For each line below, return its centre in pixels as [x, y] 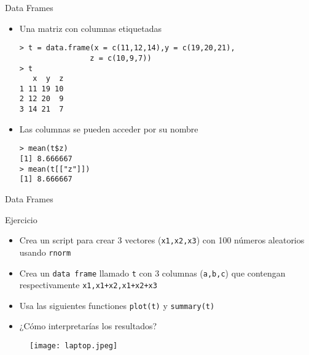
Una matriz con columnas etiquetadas [90, 28]
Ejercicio [21, 219]
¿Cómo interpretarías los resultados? [88, 326]
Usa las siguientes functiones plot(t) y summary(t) [117, 305]
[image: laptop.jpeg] [74, 346]
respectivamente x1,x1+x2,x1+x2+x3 [88, 285]
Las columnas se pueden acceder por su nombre [109, 128]
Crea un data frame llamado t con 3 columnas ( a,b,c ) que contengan [152, 273]
